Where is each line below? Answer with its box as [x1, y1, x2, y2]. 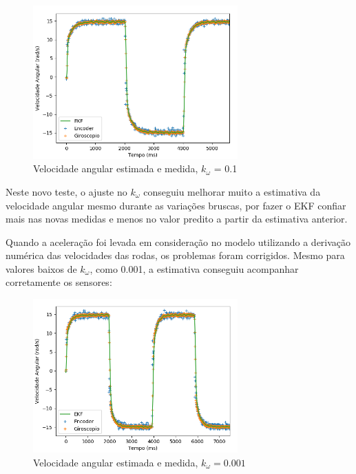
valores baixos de [6, 261, 77, 276]
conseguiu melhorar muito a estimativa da [143, 184, 321, 198]
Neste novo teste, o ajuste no [6, 184, 127, 198]
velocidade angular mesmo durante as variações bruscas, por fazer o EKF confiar [6, 198, 346, 212]
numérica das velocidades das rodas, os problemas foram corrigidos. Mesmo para [6, 248, 345, 262]
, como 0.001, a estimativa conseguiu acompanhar [90, 261, 299, 276]
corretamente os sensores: [6, 275, 112, 289]
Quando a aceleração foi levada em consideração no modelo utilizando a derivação [6, 234, 351, 249]
